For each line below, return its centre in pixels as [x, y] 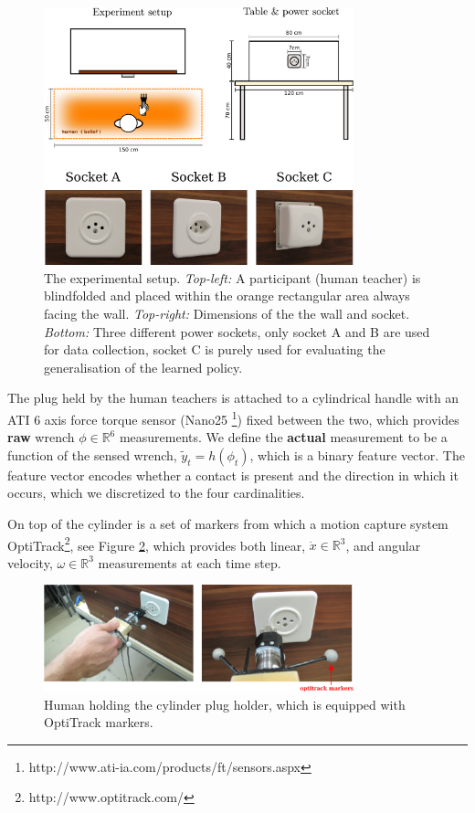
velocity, [30, 562]
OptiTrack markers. [99, 722]
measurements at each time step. [190, 562]
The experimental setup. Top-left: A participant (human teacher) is [232, 277]
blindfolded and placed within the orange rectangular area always [227, 296]
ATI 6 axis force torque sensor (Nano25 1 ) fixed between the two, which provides [233, 417]
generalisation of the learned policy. [143, 367]
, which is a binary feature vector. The [357, 454]
